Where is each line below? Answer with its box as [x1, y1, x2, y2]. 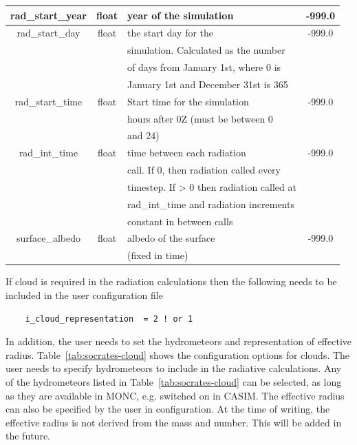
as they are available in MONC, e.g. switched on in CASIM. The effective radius [6, 388, 345, 402]
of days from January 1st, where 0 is [127, 60, 281, 74]
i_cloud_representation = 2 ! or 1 [25, 313, 193, 324]
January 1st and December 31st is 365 [127, 76, 288, 91]
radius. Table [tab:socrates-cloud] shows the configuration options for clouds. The [6, 347, 350, 362]
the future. [6, 428, 51, 443]
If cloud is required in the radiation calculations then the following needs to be [6, 274, 337, 289]
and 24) [127, 128, 160, 143]
